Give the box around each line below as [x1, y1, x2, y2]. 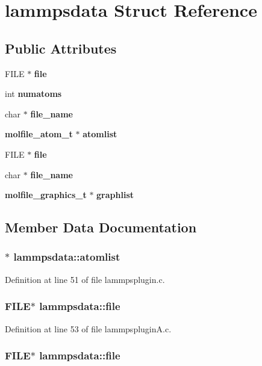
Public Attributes [5, 39, 117, 57]
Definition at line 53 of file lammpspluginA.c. [5, 322, 172, 335]
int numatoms [5, 87, 62, 100]
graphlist [96, 188, 134, 201]
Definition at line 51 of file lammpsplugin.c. [5, 273, 165, 285]
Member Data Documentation [5, 218, 197, 237]
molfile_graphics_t [5, 188, 87, 201]
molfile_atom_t [5, 128, 73, 140]
